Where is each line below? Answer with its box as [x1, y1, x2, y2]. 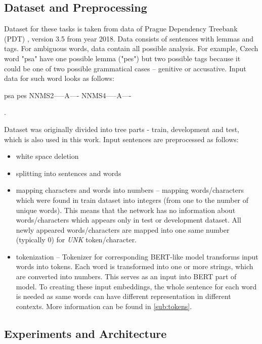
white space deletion [16, 151, 79, 161]
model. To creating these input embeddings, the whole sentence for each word [16, 281, 257, 291]
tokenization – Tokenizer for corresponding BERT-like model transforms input [16, 251, 258, 262]
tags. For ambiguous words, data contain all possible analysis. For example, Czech [4, 43, 258, 54]
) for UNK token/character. [51, 234, 137, 245]
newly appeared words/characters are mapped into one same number [16, 224, 230, 235]
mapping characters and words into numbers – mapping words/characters [16, 185, 244, 195]
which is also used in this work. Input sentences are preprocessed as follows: [4, 134, 239, 144]
